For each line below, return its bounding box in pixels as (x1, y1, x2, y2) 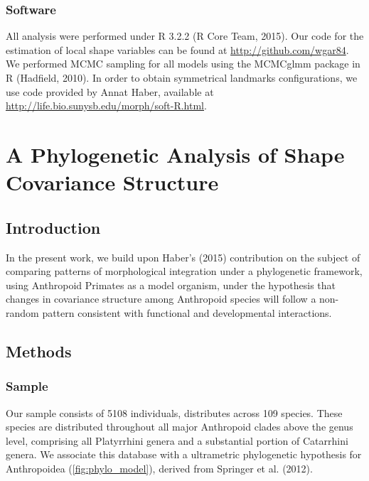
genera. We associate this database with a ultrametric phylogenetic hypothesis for (6, 447, 362, 462)
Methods (6, 340, 72, 362)
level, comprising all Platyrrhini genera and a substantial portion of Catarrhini (6, 433, 348, 448)
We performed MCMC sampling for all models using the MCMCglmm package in (6, 56, 360, 71)
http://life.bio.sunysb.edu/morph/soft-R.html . (6, 98, 207, 113)
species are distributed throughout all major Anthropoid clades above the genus (6, 419, 353, 434)
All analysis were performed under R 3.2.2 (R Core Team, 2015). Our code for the (6, 28, 364, 43)
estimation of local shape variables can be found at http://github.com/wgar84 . (6, 42, 349, 57)
